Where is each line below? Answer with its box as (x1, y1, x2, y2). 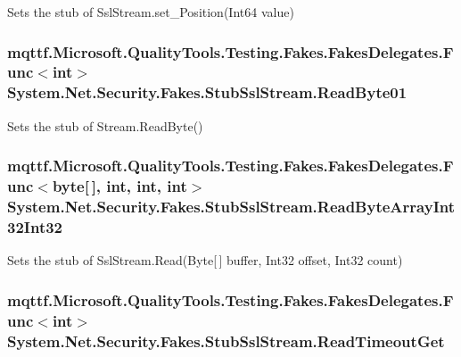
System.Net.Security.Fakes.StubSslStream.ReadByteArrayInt (7, 195, 456, 218)
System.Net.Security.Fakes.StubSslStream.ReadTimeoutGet (7, 329, 445, 352)
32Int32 (7, 215, 63, 237)
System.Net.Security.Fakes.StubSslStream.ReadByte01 (7, 81, 407, 104)
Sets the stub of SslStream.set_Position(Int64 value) (7, 3, 294, 21)
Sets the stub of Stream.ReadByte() (7, 116, 203, 135)
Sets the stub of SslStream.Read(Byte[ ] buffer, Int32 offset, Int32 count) (7, 251, 403, 270)
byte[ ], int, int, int (52, 175, 187, 197)
